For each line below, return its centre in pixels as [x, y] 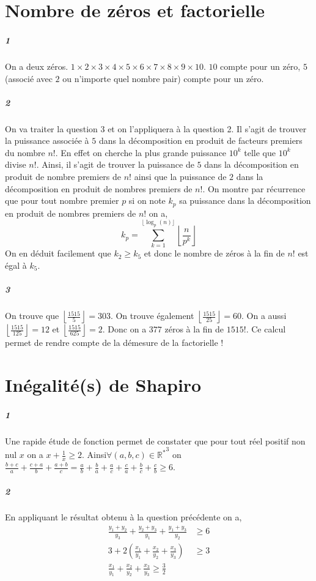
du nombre [25, 152]
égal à [16, 265]
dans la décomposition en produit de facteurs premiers [200, 141]
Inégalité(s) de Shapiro [103, 384]
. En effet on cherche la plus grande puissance [141, 152]
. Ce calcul [266, 329]
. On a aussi [264, 316]
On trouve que [32, 316]
